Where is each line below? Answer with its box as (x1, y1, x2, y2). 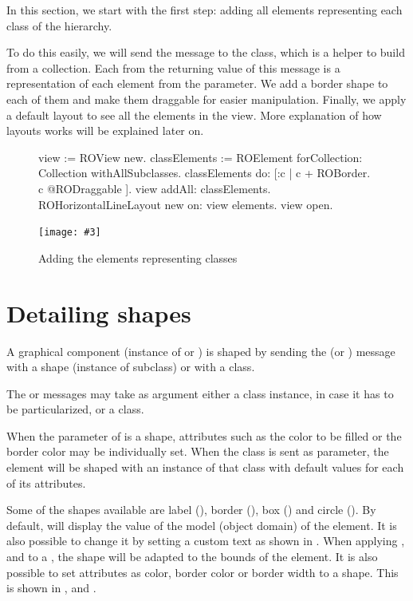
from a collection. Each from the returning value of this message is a (6, 59, 340, 76)
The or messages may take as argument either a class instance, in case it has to (6, 385, 394, 401)
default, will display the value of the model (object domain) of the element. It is (6, 516, 397, 533)
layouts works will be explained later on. (6, 122, 204, 139)
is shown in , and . (6, 579, 96, 596)
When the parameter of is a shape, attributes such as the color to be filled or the (6, 427, 402, 444)
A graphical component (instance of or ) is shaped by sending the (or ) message (6, 342, 395, 359)
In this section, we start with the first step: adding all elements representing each (6, 2, 403, 18)
